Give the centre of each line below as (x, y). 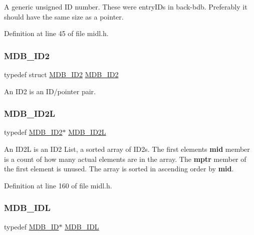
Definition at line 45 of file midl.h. (56, 33)
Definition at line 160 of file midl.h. (58, 185)
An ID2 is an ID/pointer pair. (50, 91)
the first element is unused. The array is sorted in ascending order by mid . (119, 169)
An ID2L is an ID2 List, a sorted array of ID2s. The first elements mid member (127, 149)
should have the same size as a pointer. (64, 16)
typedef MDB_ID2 (33, 132)
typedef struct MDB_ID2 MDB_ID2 (61, 74)
